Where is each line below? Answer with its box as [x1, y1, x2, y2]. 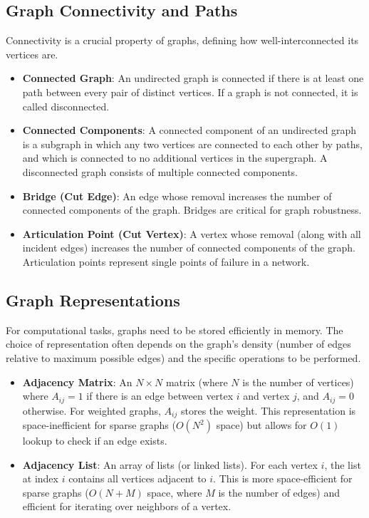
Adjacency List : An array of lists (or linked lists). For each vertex [22, 457, 318, 472]
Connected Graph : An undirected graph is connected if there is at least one [22, 71, 364, 86]
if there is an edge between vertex [86, 388, 234, 403]
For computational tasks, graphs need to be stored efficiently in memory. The [6, 322, 343, 337]
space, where [147, 485, 202, 499]
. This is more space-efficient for [213, 471, 353, 486]
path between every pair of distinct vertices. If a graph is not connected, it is [22, 84, 358, 99]
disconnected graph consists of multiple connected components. [22, 164, 298, 179]
